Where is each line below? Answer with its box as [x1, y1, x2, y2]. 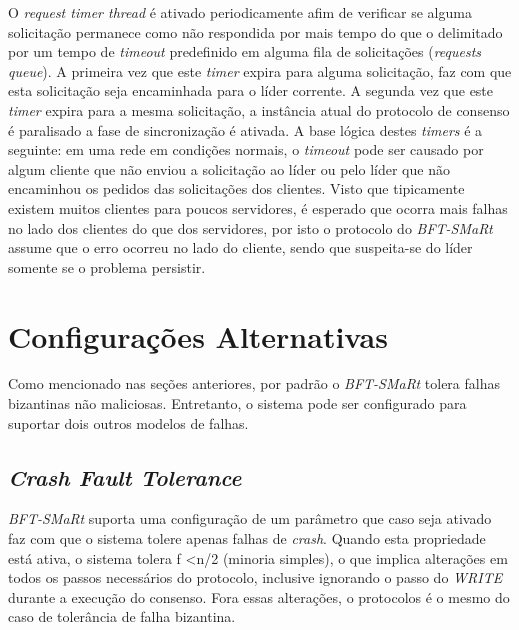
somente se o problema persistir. [8, 256, 206, 277]
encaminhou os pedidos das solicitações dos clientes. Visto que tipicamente [8, 178, 465, 199]
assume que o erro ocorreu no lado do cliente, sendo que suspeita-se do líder [8, 237, 473, 258]
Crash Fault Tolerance [8, 461, 242, 492]
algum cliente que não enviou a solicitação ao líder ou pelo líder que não [8, 158, 450, 179]
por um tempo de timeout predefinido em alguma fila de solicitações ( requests [8, 41, 482, 62]
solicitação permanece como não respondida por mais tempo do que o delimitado [8, 21, 503, 42]
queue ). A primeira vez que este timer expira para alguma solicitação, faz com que [8, 60, 512, 81]
